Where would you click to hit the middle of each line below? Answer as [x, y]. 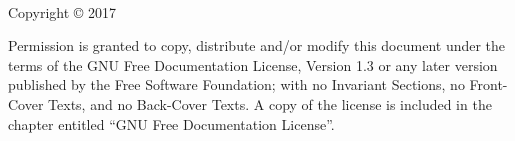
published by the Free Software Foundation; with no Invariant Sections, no [236, 84]
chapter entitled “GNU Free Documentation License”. [171, 123]
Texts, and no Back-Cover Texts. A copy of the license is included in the [270, 103]
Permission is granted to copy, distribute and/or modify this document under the [257, 45]
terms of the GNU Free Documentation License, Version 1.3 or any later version [253, 64]
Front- [488, 84]
